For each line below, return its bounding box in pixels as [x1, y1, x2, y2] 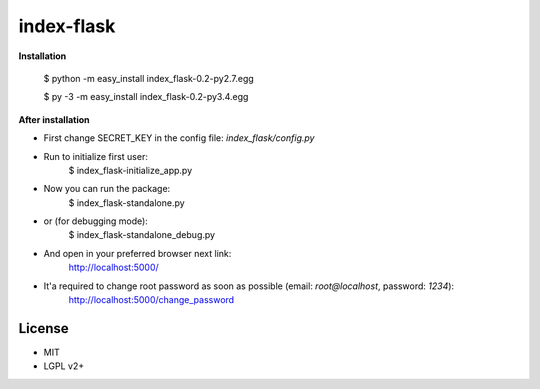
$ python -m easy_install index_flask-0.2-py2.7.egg [43, 72, 254, 84]
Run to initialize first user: [43, 150, 149, 162]
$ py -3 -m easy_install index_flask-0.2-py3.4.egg [43, 91, 249, 103]
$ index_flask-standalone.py [68, 196, 185, 209]
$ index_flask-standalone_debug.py [68, 229, 215, 241]
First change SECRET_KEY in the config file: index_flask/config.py [43, 132, 315, 144]
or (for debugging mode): [43, 215, 149, 227]
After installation [18, 113, 90, 125]
